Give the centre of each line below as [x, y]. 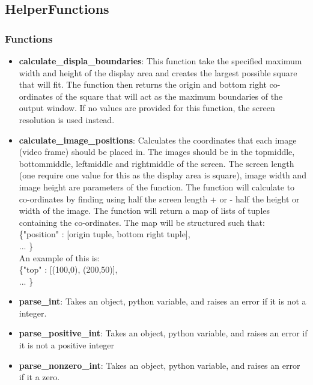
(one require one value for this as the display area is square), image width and [163, 175]
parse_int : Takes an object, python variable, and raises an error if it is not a [163, 301]
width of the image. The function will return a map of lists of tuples [144, 211]
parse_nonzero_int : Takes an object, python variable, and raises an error [160, 365]
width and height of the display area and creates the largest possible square [158, 72]
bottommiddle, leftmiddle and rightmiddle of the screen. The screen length [156, 163]
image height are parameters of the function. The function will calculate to [157, 186]
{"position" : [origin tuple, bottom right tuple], [105, 234]
